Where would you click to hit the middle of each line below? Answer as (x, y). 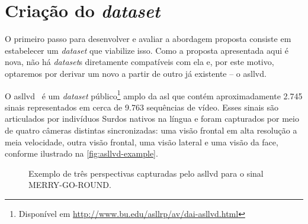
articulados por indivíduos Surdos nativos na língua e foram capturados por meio (152, 119)
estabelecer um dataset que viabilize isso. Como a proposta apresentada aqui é (147, 50)
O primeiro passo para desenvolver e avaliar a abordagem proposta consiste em (148, 39)
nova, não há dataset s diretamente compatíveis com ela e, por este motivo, (139, 62)
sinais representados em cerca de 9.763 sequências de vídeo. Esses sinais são (142, 107)
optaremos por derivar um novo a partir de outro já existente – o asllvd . (136, 73)
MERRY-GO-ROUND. (70, 185)
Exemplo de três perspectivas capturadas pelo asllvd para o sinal (146, 173)
